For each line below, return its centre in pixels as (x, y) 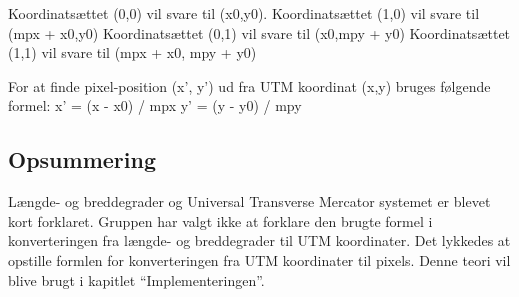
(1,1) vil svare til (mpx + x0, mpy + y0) (132, 52)
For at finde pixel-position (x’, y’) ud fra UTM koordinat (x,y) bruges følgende (249, 85)
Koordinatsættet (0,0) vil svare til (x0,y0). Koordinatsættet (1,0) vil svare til (244, 13)
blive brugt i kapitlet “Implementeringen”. (136, 279)
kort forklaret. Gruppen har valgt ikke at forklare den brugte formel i (220, 220)
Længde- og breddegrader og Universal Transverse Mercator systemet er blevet (249, 201)
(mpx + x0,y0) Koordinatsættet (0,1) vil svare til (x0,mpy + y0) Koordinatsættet (259, 32)
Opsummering (82, 159)
